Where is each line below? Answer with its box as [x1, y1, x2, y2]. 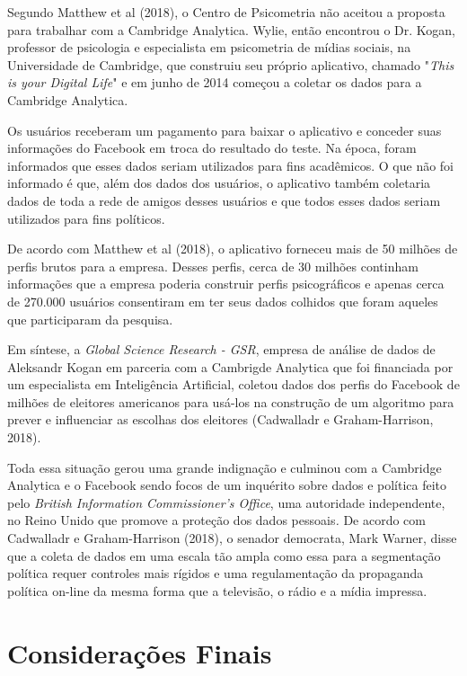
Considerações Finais [7, 634, 272, 671]
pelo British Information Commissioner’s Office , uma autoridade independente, [7, 493, 445, 511]
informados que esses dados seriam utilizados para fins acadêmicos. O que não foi [7, 156, 454, 174]
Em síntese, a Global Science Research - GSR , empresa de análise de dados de [7, 340, 436, 359]
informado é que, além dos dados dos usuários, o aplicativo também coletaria [7, 173, 431, 192]
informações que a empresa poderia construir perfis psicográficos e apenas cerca [7, 274, 445, 293]
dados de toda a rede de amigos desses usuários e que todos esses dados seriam [7, 191, 441, 209]
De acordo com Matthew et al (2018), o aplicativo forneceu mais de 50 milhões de [7, 239, 458, 258]
